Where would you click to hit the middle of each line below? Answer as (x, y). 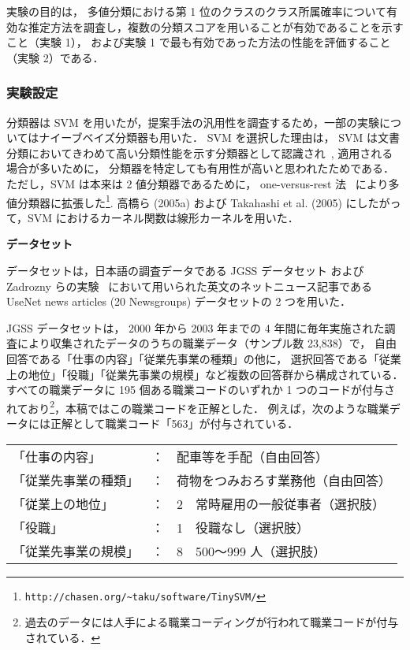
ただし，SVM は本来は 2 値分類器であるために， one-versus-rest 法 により (198, 183)
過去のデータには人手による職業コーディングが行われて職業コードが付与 (212, 622)
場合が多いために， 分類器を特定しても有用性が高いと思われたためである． (200, 168)
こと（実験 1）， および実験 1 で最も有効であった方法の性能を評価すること (199, 42)
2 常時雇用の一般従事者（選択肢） (281, 503)
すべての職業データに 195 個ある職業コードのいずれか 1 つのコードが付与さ (201, 390)
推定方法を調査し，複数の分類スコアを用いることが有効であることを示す (216, 26)
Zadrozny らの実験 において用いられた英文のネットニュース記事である (189, 286)
